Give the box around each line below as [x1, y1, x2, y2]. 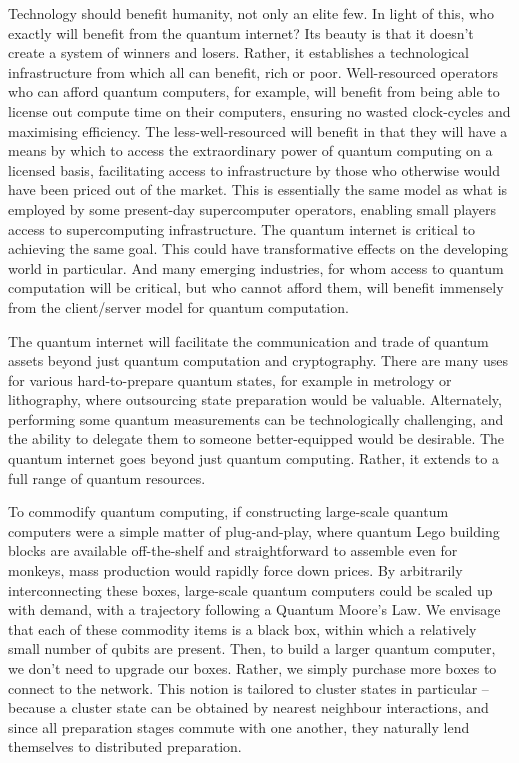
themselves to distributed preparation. [8, 736, 242, 757]
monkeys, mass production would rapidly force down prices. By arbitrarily [8, 560, 463, 581]
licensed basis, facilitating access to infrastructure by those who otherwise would [8, 159, 500, 180]
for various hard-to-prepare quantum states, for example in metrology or [8, 369, 452, 390]
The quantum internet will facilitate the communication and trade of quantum [8, 330, 489, 351]
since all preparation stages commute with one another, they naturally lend [8, 716, 470, 737]
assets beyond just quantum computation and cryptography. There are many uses [8, 350, 508, 371]
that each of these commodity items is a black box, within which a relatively [8, 618, 477, 639]
